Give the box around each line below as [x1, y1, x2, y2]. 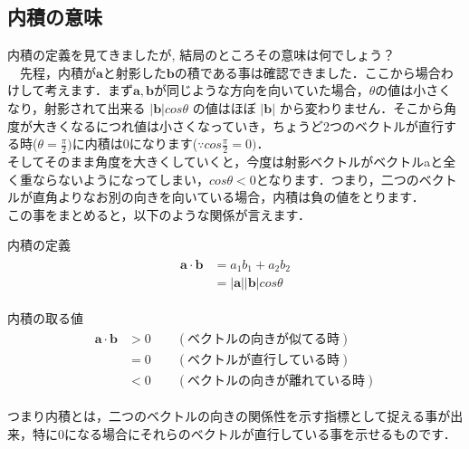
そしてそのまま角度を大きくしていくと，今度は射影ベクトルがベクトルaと [7, 152, 444, 170]
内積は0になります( [84, 134, 198, 153]
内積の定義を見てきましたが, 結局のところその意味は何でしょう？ [7, 45, 396, 64]
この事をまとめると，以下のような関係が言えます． [7, 205, 311, 224]
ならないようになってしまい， [32, 169, 210, 188]
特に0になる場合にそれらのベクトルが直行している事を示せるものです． [32, 424, 456, 443]
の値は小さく [375, 81, 452, 100]
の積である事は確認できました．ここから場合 [174, 62, 441, 81]
